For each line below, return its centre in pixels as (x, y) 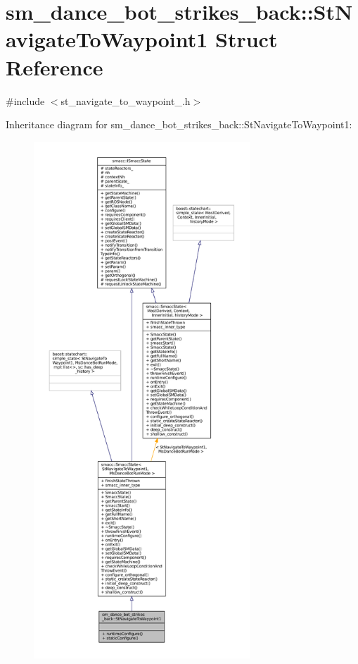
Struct (247, 39)
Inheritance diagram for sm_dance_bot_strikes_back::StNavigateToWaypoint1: (179, 124)
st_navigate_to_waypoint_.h (126, 100)
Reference (55, 67)
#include (25, 100)
